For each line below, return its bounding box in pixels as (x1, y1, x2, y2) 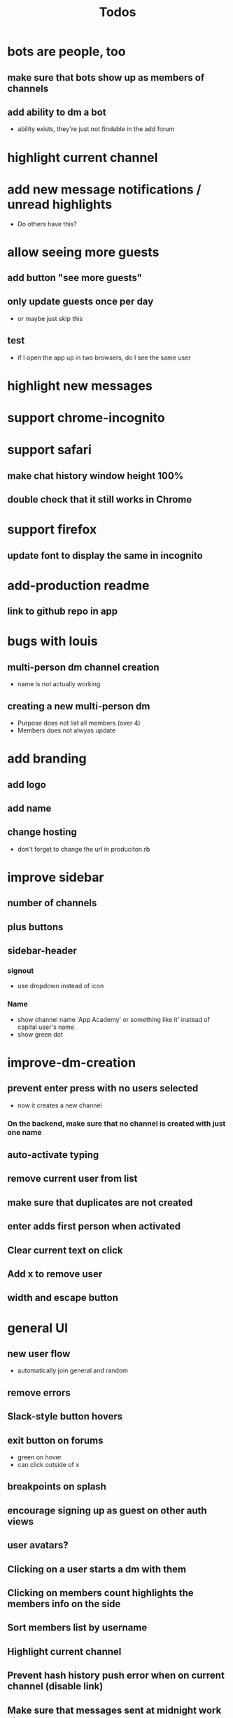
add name (7, 803, 52, 814)
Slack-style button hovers (7, 1410, 123, 1423)
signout (7, 966, 34, 976)
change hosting (7, 826, 77, 838)
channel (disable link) (7, 1680, 104, 1693)
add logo (7, 779, 47, 791)
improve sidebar (7, 870, 104, 885)
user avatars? (7, 1539, 69, 1551)
